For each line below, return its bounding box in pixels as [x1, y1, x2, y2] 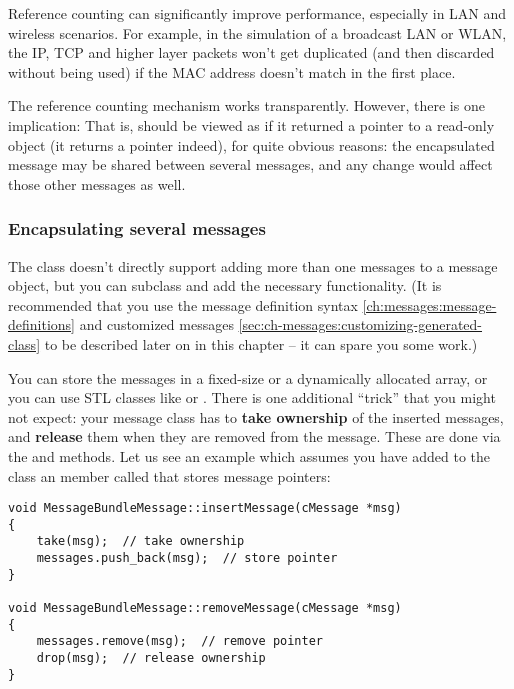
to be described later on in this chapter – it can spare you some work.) [44, 333, 478, 354]
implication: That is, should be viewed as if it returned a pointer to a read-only [8, 114, 495, 135]
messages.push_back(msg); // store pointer [36, 551, 338, 566]
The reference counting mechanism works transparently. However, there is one [8, 95, 485, 116]
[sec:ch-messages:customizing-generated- [238, 314, 483, 335]
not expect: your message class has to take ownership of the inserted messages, [8, 406, 504, 427]
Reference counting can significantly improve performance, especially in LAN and [8, 3, 507, 23]
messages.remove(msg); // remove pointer [36, 634, 323, 649]
